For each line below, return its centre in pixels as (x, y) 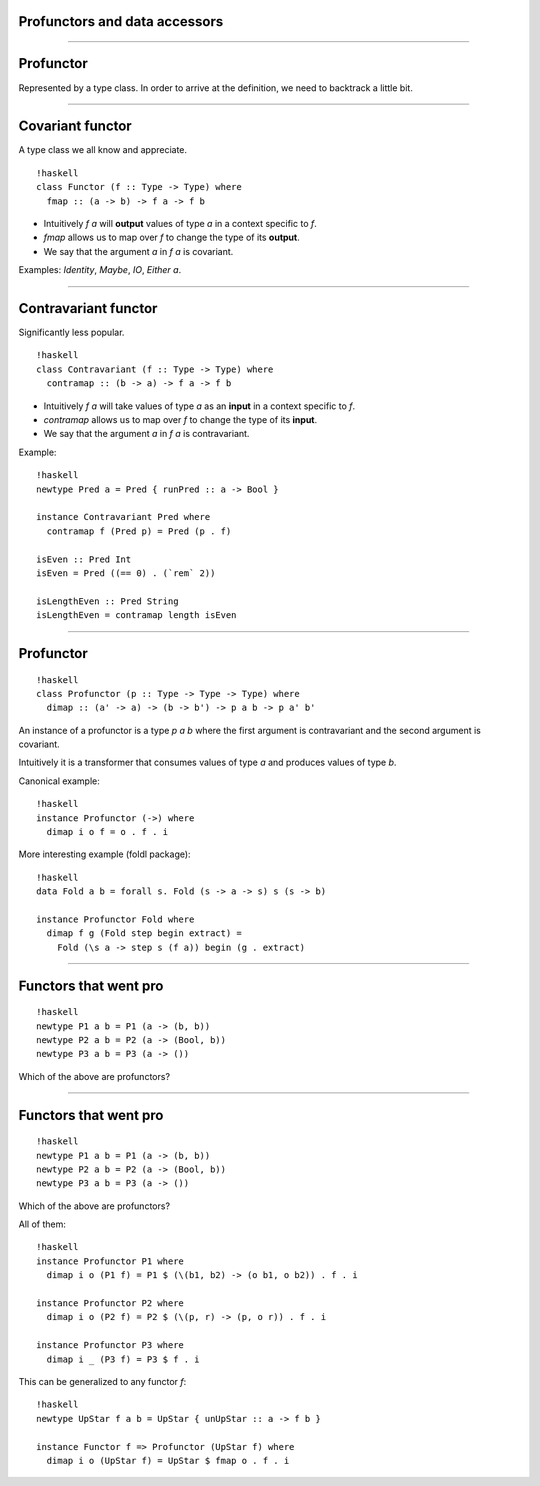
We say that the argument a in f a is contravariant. (146, 434)
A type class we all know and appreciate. (103, 150)
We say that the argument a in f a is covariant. (138, 251)
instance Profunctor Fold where (115, 919)
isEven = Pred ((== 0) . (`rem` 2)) (126, 573)
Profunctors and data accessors (121, 21)
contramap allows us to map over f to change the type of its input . (180, 420)
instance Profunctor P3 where (110, 1345)
